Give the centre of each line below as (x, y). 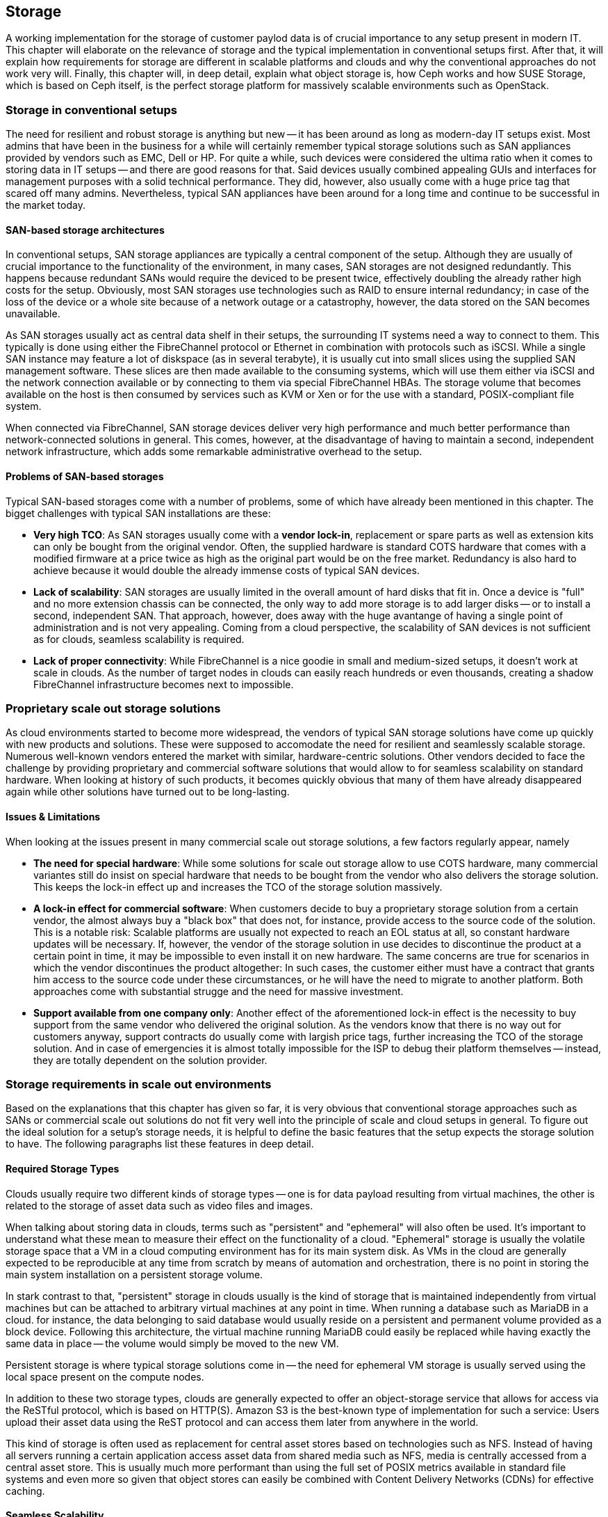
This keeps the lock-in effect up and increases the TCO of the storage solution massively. (238, 887)
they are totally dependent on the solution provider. (150, 1060)
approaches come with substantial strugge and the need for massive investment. (219, 991)
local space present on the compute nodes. (105, 1376)
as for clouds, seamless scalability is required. (139, 639)
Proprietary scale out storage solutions (113, 708)
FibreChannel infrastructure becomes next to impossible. (164, 684)
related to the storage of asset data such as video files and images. (159, 1205)
